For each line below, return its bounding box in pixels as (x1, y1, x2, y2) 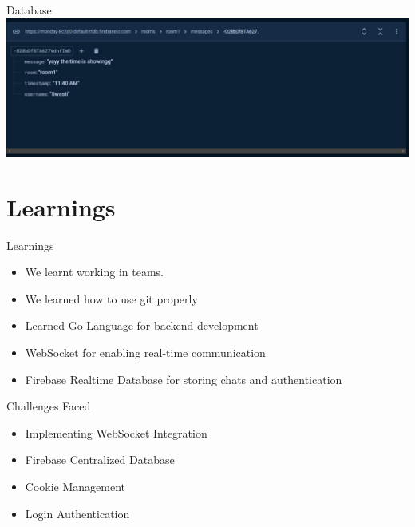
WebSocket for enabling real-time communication (25, 343, 266, 360)
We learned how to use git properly (25, 290, 198, 307)
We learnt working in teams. (25, 263, 164, 280)
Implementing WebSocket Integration (25, 424, 207, 441)
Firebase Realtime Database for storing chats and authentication (25, 370, 342, 387)
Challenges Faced (6, 398, 91, 414)
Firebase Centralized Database (25, 451, 175, 468)
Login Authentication (25, 505, 130, 521)
